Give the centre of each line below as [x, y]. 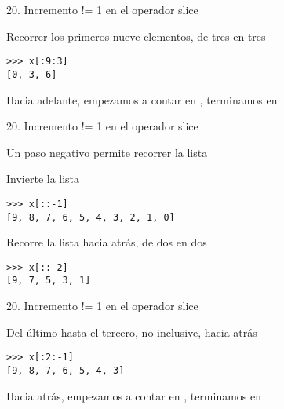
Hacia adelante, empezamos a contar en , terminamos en [142, 99]
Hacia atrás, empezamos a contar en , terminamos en [134, 395]
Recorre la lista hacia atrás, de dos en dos [107, 242]
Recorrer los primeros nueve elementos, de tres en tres [136, 36]
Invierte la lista [43, 179]
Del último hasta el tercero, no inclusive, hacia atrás [132, 332]
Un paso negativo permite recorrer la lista [107, 152]
